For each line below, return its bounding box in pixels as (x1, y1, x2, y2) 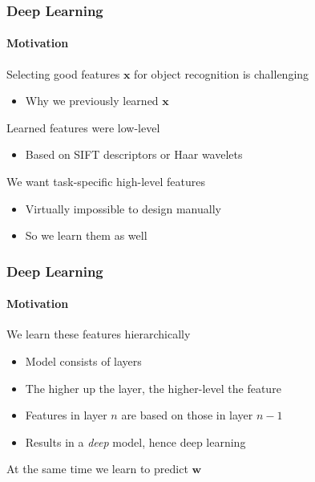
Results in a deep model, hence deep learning (25, 433, 246, 450)
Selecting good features (6, 65, 120, 82)
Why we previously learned (25, 92, 159, 109)
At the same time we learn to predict (6, 460, 188, 477)
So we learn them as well (25, 227, 147, 244)
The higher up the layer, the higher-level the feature (25, 379, 281, 396)
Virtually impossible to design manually (25, 200, 221, 217)
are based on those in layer (121, 407, 253, 423)
